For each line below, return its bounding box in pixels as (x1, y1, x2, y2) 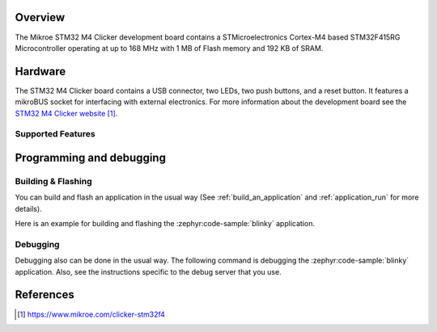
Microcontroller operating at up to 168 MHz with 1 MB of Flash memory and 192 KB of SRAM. (15, 43, 324, 53)
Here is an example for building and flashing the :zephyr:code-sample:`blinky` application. (15, 219, 316, 229)
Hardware (15, 65, 66, 78)
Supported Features (15, 128, 96, 140)
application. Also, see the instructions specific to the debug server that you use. (15, 267, 282, 276)
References (15, 288, 74, 302)
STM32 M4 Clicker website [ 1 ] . (15, 108, 118, 118)
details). (15, 204, 42, 213)
